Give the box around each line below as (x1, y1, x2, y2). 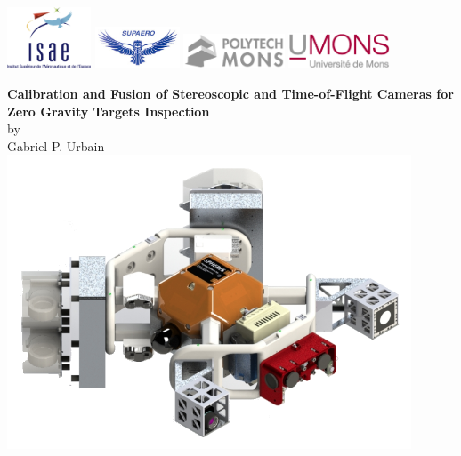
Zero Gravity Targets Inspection (7, 101, 210, 120)
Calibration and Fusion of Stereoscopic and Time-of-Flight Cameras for (7, 84, 454, 102)
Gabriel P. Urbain (7, 136, 105, 155)
